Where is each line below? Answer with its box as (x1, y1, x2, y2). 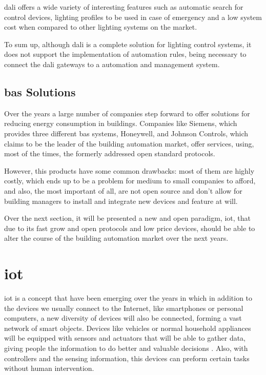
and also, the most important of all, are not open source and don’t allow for (4, 185, 242, 196)
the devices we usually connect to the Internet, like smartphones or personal (4, 302, 243, 313)
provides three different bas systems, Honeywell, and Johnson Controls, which (4, 128, 249, 138)
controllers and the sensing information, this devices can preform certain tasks (4, 352, 250, 363)
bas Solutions (4, 84, 76, 99)
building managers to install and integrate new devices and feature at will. (4, 195, 238, 206)
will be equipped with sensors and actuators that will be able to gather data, (4, 332, 246, 343)
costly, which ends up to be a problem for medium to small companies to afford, (4, 175, 256, 186)
